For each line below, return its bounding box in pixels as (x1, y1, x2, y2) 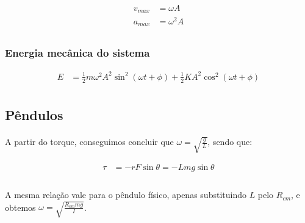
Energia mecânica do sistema (5, 45, 150, 60)
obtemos (5, 200, 36, 213)
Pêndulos (5, 105, 63, 124)
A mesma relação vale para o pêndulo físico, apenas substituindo (5, 188, 246, 201)
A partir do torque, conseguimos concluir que (5, 135, 174, 148)
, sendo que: (207, 135, 253, 148)
